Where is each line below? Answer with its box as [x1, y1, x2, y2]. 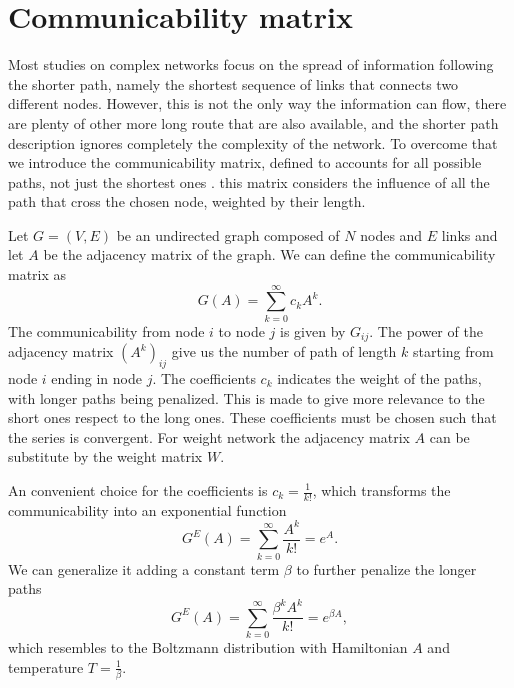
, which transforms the [312, 480, 451, 500]
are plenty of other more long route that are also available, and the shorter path [8, 112, 499, 133]
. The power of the [369, 320, 483, 341]
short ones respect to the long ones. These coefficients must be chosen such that [8, 407, 497, 428]
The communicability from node [8, 320, 205, 341]
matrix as [8, 264, 67, 285]
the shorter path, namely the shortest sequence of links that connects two [8, 73, 459, 94]
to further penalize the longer [296, 558, 477, 579]
